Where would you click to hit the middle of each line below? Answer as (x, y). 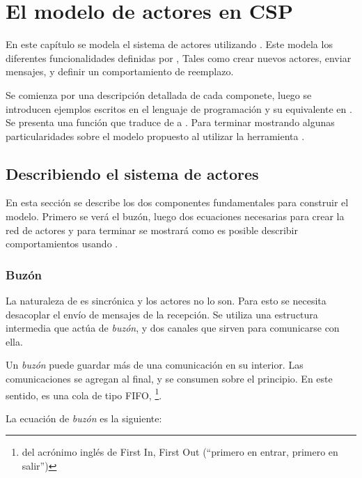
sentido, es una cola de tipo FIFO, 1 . (84, 394)
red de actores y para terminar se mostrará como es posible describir (152, 230)
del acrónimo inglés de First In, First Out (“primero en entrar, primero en (180, 452)
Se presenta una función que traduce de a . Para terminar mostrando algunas (170, 122)
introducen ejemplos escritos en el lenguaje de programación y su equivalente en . (179, 108)
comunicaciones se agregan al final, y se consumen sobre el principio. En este (169, 379)
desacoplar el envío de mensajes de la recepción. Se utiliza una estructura (162, 314)
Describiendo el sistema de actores (132, 173)
